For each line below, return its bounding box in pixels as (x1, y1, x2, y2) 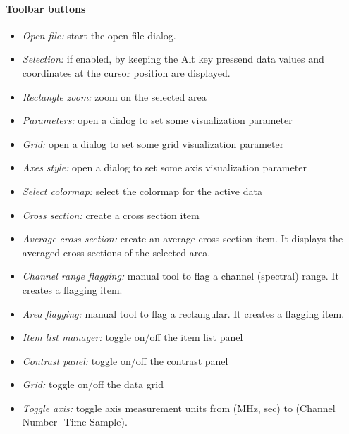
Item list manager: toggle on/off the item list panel (22, 330, 243, 345)
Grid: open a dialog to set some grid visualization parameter (22, 136, 284, 151)
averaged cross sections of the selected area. (22, 244, 211, 259)
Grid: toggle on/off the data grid (22, 377, 164, 392)
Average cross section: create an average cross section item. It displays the (22, 231, 343, 246)
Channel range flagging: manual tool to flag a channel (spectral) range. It (22, 268, 339, 283)
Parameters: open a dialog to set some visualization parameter (22, 113, 293, 128)
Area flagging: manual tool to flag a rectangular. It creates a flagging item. (22, 306, 345, 321)
